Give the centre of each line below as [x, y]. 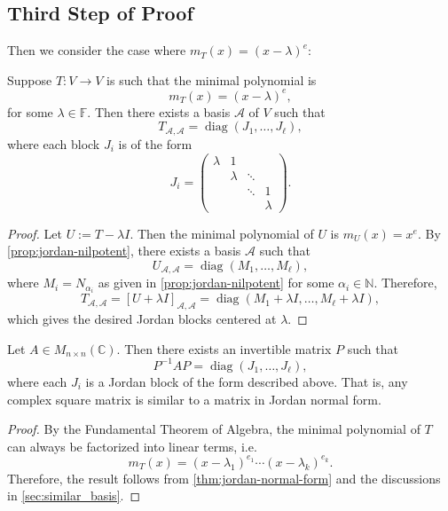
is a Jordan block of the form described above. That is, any [247, 381]
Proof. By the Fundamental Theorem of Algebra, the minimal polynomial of [214, 429]
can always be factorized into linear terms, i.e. [132, 446]
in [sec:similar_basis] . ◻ [74, 495]
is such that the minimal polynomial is [212, 79]
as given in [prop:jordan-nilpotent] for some [216, 283]
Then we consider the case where [97, 50]
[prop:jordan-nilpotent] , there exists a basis [124, 251]
